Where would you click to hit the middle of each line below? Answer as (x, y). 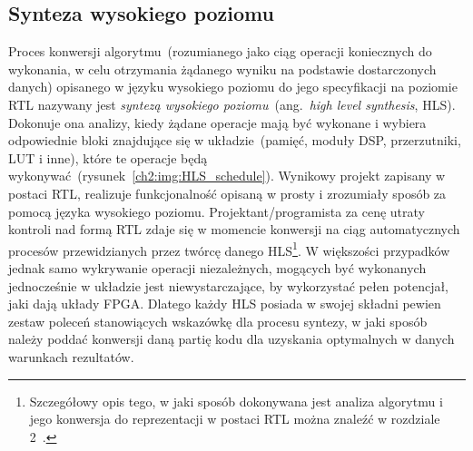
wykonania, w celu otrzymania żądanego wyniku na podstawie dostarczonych (222, 69)
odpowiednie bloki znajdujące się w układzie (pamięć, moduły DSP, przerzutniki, (235, 140)
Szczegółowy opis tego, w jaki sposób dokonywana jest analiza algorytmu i (236, 401)
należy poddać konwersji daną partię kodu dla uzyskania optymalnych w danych (232, 339)
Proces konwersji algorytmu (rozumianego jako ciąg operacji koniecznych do (220, 51)
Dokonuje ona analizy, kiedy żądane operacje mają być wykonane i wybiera (217, 122)
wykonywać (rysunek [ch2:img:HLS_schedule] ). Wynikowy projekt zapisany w (227, 176)
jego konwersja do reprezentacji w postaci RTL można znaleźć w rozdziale (235, 419)
